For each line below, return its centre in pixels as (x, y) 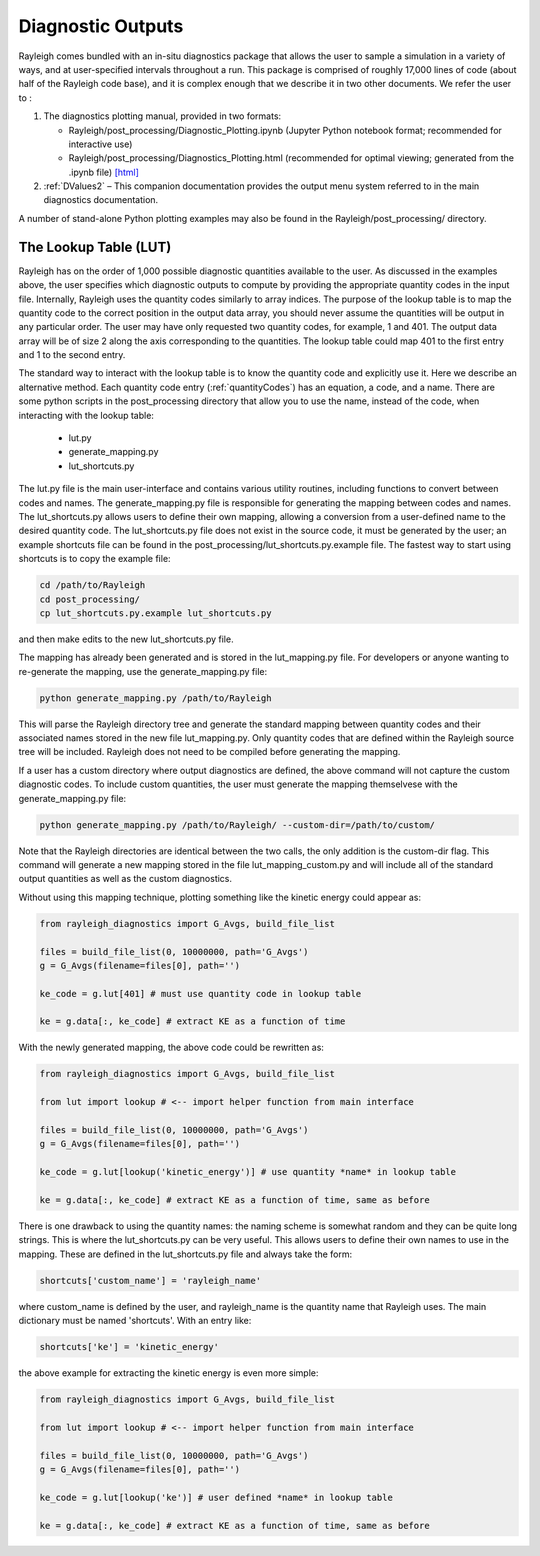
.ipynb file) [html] (104, 172)
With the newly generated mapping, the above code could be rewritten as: (171, 1047)
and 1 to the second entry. (72, 355)
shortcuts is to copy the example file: (94, 559)
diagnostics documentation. (101, 200)
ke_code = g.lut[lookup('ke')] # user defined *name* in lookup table (216, 1497)
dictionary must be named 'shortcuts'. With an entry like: (135, 1321)
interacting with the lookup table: (86, 415)
